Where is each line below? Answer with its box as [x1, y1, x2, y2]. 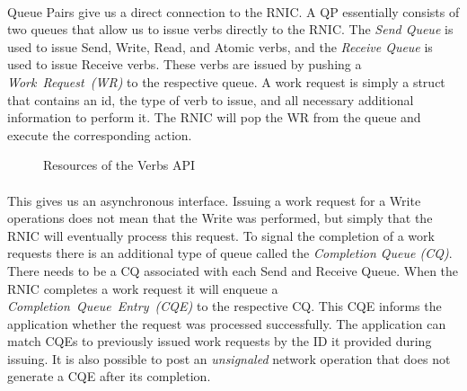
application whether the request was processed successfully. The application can [7, 314, 446, 333]
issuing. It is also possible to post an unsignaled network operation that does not [7, 349, 451, 368]
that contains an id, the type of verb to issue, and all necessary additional [7, 90, 414, 109]
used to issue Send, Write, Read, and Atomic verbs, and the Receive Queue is [7, 37, 433, 56]
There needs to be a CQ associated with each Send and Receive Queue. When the [7, 261, 459, 280]
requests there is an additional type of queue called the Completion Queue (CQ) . [7, 244, 453, 262]
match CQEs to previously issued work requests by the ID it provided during [7, 332, 432, 351]
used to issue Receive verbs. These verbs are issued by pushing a [7, 55, 362, 74]
